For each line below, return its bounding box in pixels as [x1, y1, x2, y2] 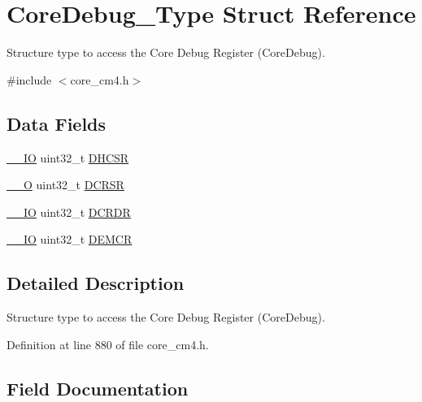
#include [7, 71, 52, 88]
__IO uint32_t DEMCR [7, 231, 133, 248]
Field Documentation [7, 375, 189, 400]
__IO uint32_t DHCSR [7, 149, 129, 166]
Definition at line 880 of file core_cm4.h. [7, 335, 209, 352]
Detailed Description [7, 270, 185, 296]
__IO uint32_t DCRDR [7, 203, 131, 220]
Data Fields [7, 110, 107, 136]
